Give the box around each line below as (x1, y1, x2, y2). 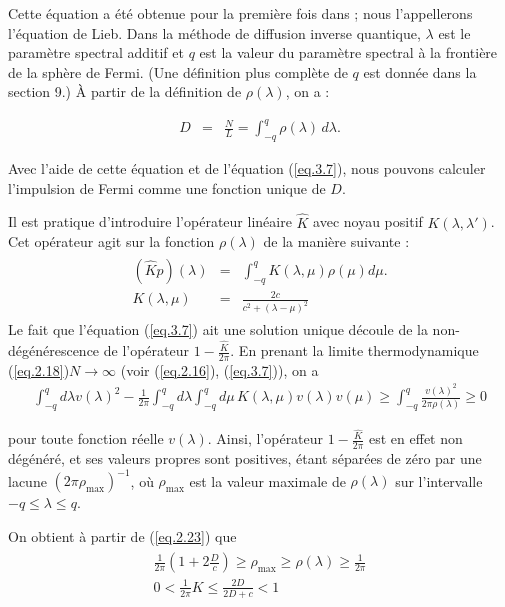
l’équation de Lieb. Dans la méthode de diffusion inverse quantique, (8, 22, 421, 43)
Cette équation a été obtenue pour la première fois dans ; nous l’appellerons (8, 3, 473, 23)
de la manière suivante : (263, 231, 410, 252)
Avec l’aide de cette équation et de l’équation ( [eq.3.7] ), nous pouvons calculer (8, 158, 486, 179)
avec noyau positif (313, 211, 423, 232)
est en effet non (369, 428, 463, 449)
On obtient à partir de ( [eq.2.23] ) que (8, 525, 237, 546)
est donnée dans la (363, 61, 477, 82)
